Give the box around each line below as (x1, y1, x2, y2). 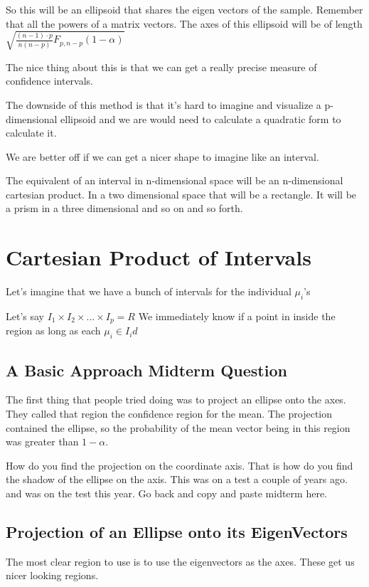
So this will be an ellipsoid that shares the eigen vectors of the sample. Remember (6, 2, 363, 16)
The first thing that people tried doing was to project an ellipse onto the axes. (6, 392, 346, 407)
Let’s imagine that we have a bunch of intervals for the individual (6, 284, 292, 299)
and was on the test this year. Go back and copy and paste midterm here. (6, 486, 327, 501)
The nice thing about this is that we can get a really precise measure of (6, 59, 317, 74)
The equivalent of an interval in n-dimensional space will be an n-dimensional (6, 173, 343, 188)
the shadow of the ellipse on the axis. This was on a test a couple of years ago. (6, 472, 348, 487)
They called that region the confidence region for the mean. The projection (6, 406, 333, 421)
